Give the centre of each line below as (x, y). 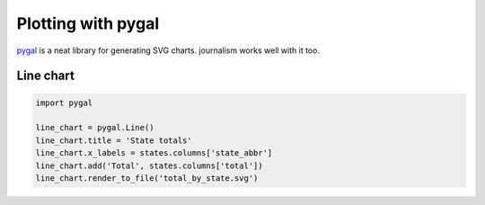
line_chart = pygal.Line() (95, 128)
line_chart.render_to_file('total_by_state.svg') (147, 178)
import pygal (64, 102)
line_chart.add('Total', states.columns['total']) (150, 165)
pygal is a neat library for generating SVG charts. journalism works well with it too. (168, 50)
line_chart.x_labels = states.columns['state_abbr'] (154, 153)
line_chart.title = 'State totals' (114, 140)
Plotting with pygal (88, 23)
